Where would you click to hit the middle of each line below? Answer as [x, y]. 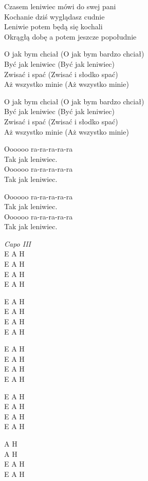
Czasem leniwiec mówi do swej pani [60, 6]
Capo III [17, 243]
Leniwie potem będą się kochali [53, 26]
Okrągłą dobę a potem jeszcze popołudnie [70, 36]
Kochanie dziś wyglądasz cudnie [54, 16]
